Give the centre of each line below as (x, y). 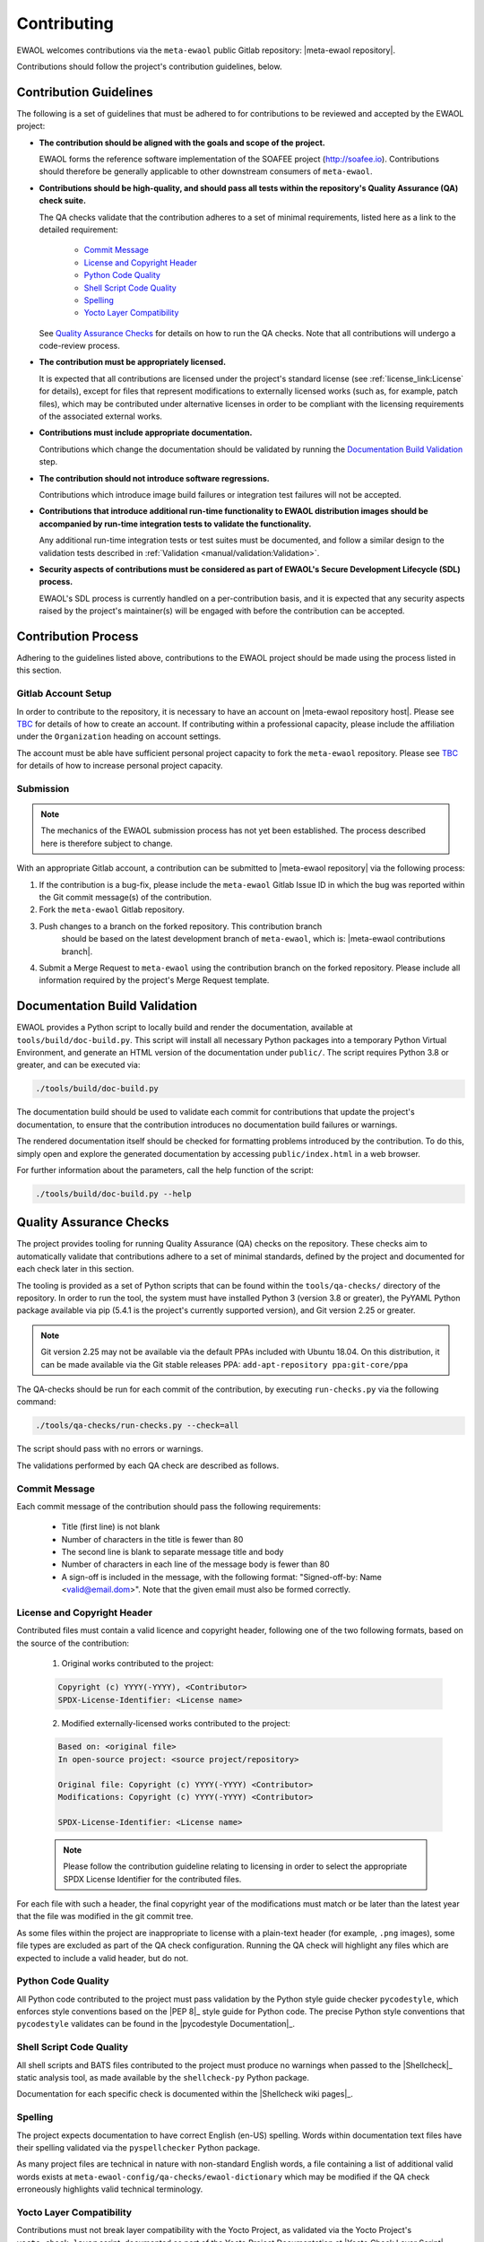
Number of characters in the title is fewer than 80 (152, 1539)
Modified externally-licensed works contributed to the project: (176, 1723)
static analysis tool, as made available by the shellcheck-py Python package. (163, 2077)
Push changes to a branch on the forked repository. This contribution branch (181, 926)
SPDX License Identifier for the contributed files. (152, 1879)
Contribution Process (78, 636)
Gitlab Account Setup (64, 693)
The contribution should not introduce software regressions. (154, 478)
